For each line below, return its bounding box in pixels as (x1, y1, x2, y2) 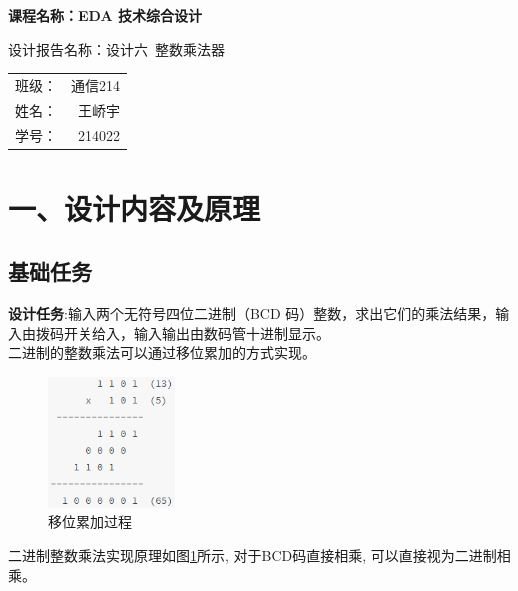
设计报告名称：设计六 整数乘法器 (8, 38, 225, 59)
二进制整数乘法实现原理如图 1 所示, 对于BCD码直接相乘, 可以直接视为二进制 (8, 544, 497, 565)
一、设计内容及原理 (8, 187, 261, 228)
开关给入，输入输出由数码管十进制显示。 (63, 322, 330, 343)
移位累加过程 (48, 511, 132, 532)
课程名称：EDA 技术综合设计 (8, 5, 203, 25)
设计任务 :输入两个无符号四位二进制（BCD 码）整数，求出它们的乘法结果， (8, 303, 496, 324)
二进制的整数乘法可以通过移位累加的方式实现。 (8, 342, 316, 363)
